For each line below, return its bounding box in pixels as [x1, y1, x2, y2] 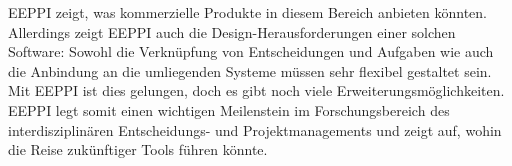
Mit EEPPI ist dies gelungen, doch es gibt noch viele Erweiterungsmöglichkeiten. [8, 80, 505, 101]
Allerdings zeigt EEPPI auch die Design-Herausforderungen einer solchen [8, 21, 456, 42]
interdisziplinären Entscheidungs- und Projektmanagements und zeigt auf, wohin [8, 119, 502, 140]
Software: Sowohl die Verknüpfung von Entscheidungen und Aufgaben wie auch [8, 41, 494, 62]
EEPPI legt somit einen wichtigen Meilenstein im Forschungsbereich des [8, 99, 450, 120]
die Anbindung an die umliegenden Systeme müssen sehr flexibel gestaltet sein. [8, 60, 492, 81]
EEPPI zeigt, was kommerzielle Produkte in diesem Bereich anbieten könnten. [8, 2, 487, 22]
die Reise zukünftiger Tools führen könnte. [8, 139, 268, 160]
